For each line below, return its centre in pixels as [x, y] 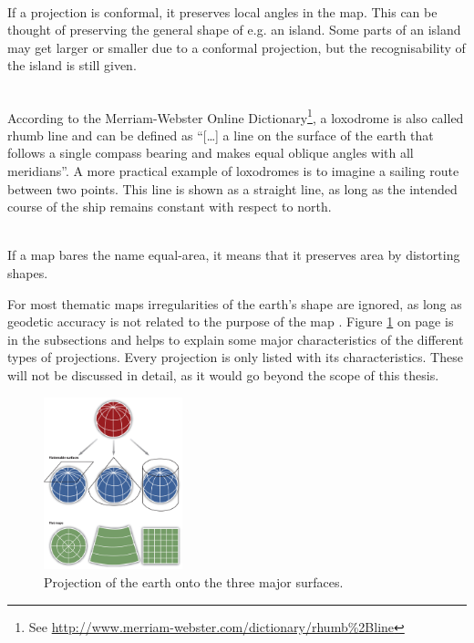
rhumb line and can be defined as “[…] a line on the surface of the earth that [221, 135]
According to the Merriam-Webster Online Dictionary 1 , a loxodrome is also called [236, 116]
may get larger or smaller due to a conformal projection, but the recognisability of [237, 47]
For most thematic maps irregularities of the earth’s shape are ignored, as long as [235, 303]
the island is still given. [72, 65]
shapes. [28, 272]
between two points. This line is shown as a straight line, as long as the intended [232, 188]
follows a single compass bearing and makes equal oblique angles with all [211, 153]
